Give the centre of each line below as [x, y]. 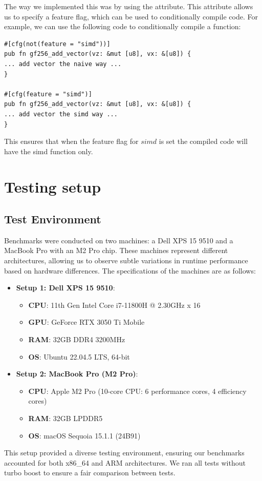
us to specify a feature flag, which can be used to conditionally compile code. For [131, 16]
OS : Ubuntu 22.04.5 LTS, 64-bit [79, 356]
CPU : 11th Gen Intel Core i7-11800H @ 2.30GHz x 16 [114, 305]
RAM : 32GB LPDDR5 [65, 418]
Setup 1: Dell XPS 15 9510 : [65, 288]
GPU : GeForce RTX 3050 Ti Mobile [86, 322]
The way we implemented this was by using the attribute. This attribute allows [129, 6]
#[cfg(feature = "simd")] [48, 94]
